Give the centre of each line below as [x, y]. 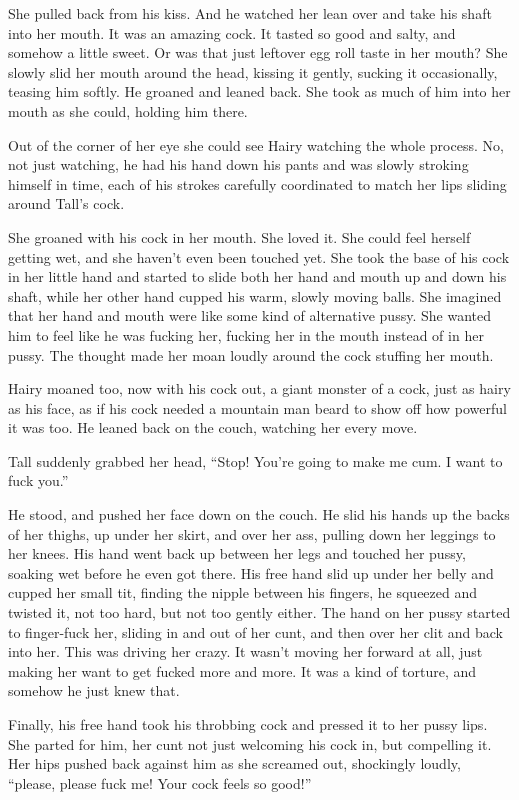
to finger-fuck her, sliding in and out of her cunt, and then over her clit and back [255, 631]
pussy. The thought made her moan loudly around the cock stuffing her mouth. [251, 354]
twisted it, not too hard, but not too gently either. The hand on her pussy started [259, 612]
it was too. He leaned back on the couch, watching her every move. [213, 427]
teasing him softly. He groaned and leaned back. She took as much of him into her [259, 91]
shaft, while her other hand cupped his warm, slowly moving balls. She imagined [255, 295]
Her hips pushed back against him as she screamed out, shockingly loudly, [234, 763]
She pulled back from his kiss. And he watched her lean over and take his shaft [250, 13]
